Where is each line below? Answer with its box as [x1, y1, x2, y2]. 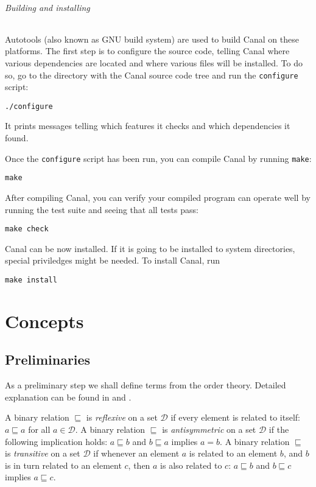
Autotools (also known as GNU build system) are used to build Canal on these [5, 32, 299, 45]
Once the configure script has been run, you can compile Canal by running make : [5, 152, 312, 164]
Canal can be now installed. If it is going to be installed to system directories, [5, 242, 295, 254]
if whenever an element [93, 447, 180, 460]
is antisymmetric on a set [162, 423, 256, 436]
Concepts [5, 308, 84, 333]
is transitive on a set [5, 447, 80, 460]
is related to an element [189, 447, 278, 460]
